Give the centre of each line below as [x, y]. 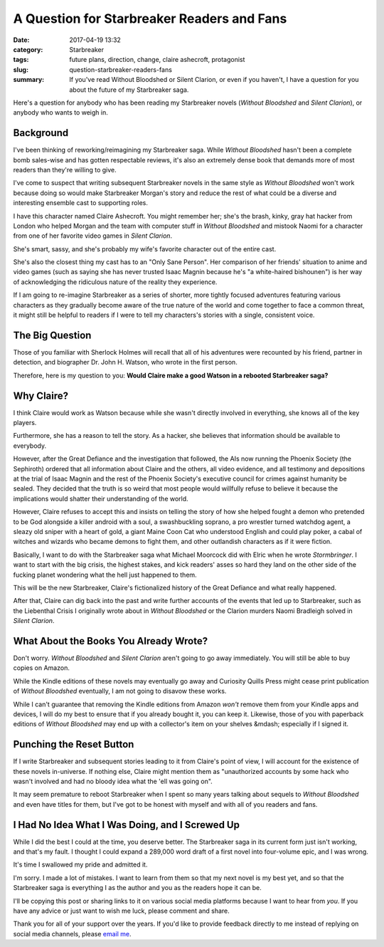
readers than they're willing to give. [65, 169]
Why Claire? [41, 396]
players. [25, 423]
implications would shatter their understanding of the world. [101, 498]
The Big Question [52, 335]
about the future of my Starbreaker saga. [129, 90]
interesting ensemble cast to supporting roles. [81, 203]
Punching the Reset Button [74, 744]
